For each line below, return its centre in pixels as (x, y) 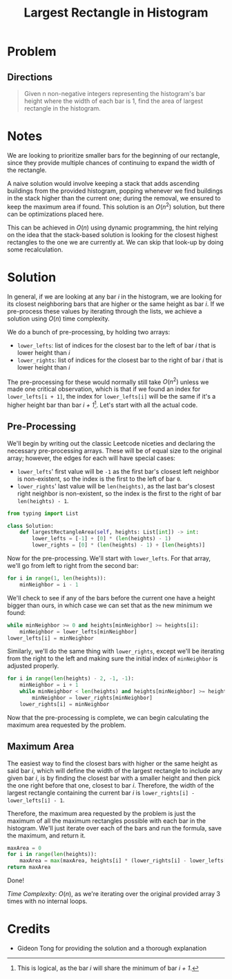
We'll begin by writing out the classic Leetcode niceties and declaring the (111, 443)
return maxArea (29, 867)
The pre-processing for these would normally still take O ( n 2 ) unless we (108, 381)
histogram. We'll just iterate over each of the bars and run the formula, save (115, 828)
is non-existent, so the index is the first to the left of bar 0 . (99, 479)
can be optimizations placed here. (56, 214)
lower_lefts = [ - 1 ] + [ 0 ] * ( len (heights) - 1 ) (101, 539)
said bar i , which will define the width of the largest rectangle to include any (115, 770)
